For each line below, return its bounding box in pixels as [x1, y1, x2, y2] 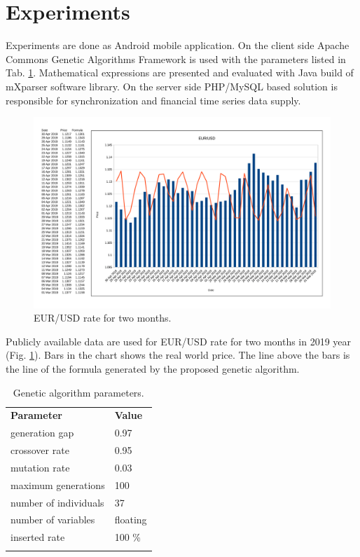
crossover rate [11, 443, 69, 458]
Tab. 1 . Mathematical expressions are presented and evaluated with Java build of [6, 65, 354, 80]
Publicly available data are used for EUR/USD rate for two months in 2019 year [6, 333, 352, 348]
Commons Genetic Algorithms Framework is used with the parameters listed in [6, 51, 346, 66]
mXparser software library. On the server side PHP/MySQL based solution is [6, 78, 338, 93]
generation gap [11, 425, 74, 440]
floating [114, 512, 147, 527]
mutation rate [11, 460, 70, 474]
